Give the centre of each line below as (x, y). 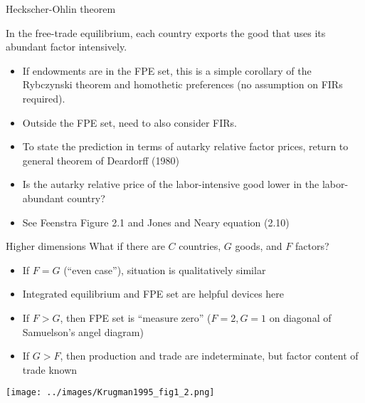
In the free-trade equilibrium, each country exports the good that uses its (166, 32)
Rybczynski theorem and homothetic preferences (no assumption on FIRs (182, 84)
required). (44, 98)
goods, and (259, 246)
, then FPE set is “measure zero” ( (136, 317)
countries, (200, 246)
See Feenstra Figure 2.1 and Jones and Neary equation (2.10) (156, 222)
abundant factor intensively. (67, 47)
